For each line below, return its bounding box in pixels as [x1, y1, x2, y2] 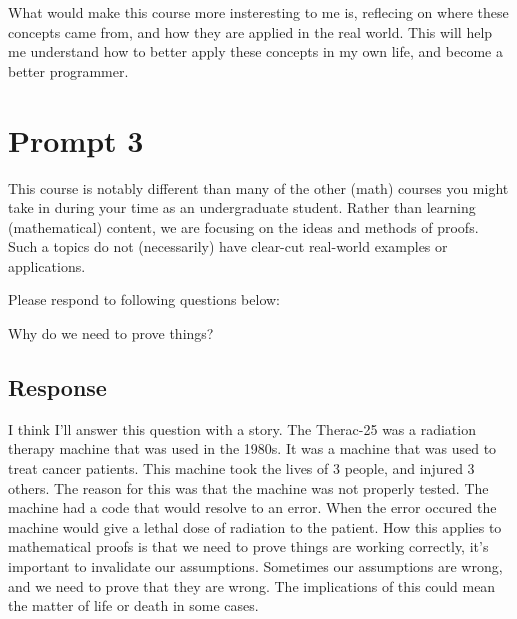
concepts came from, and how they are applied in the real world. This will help [8, 21, 493, 42]
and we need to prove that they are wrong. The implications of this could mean [8, 575, 496, 596]
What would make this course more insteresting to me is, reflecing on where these [8, 2, 509, 22]
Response [8, 372, 107, 403]
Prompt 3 [8, 119, 144, 160]
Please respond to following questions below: [8, 289, 280, 310]
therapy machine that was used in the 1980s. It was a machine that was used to [8, 438, 497, 459]
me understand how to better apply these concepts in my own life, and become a [8, 41, 503, 62]
